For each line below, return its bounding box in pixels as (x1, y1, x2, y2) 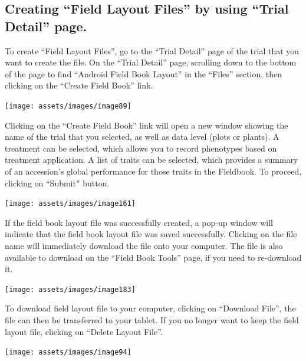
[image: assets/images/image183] (5, 285, 136, 294)
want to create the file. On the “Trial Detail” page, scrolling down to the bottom (5, 56, 297, 68)
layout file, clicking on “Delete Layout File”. (5, 325, 163, 337)
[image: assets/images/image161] (5, 199, 136, 208)
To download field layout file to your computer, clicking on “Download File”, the (5, 302, 296, 314)
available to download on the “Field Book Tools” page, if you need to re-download (5, 251, 302, 263)
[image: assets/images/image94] (5, 348, 131, 357)
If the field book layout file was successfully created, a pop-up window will (5, 216, 273, 228)
